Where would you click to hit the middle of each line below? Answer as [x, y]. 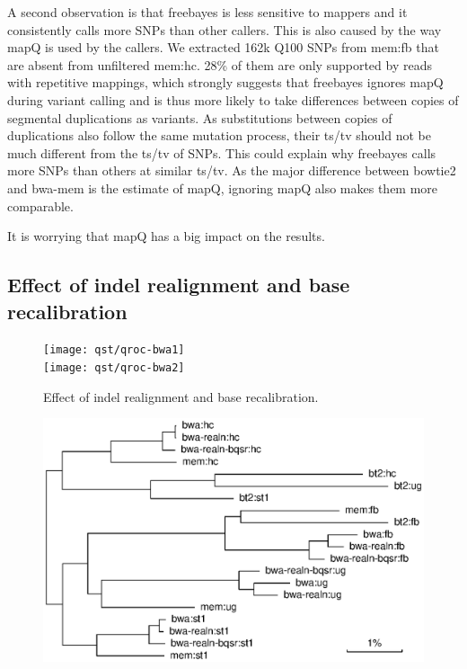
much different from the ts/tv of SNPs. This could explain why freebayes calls [222, 152]
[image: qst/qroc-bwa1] [114, 350]
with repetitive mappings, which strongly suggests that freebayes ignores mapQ [225, 82]
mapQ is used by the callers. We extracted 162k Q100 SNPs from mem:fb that [223, 47]
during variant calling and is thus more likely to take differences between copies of [233, 99]
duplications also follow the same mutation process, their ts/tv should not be [219, 135]
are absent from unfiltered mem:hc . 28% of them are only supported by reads [220, 64]
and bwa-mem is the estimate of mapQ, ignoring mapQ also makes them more [223, 187]
